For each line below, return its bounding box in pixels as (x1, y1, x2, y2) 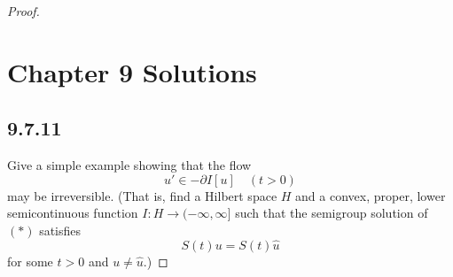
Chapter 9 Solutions (7, 53, 257, 89)
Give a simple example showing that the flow (7, 156, 252, 174)
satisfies (39, 220, 82, 239)
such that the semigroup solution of (235, 204, 428, 222)
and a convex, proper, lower (295, 186, 446, 204)
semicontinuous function (7, 204, 138, 222)
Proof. (7, 2, 40, 19)
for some (7, 251, 53, 270)
